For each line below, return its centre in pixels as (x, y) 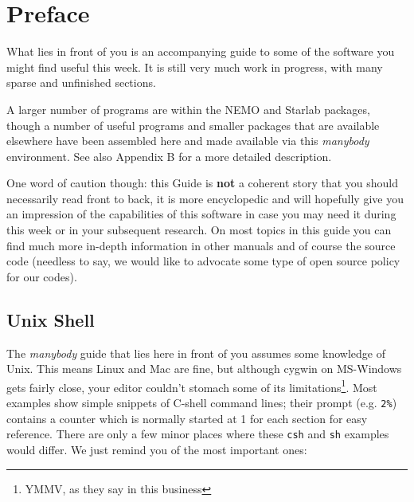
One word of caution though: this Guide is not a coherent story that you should (203, 183)
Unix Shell (51, 319)
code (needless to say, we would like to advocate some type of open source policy (203, 261)
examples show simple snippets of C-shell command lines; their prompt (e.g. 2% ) (202, 403)
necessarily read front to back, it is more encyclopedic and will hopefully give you (205, 198)
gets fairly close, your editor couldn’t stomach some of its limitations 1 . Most (192, 386)
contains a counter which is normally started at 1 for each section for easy (187, 418)
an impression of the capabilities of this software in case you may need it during (201, 214)
